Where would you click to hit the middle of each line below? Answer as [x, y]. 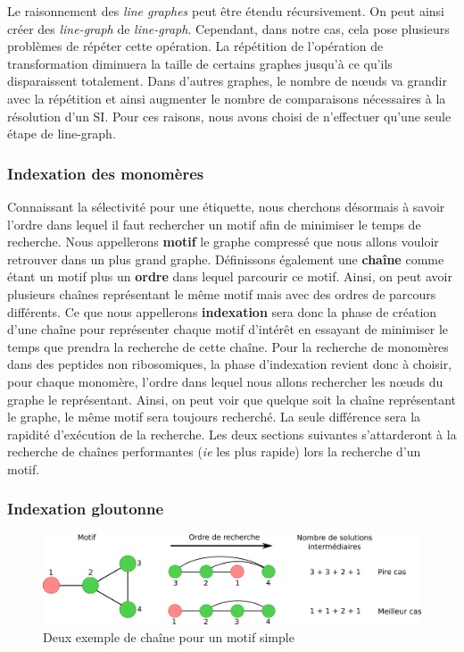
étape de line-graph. [62, 134]
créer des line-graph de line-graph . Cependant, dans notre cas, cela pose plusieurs [228, 28]
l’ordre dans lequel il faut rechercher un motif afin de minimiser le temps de [214, 224]
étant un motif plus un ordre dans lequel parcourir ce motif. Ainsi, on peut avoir [230, 276]
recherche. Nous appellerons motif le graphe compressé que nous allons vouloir [223, 242]
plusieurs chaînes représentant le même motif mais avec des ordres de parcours [222, 293]
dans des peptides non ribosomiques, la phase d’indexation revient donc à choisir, [230, 364]
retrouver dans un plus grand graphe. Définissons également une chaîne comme [226, 259]
